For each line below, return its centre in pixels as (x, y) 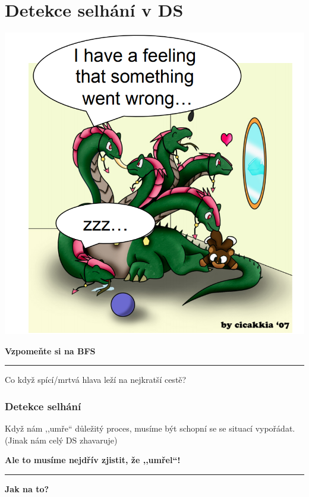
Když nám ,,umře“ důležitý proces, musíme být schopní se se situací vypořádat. (150, 428)
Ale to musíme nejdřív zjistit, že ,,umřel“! (93, 460)
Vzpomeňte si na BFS (50, 350)
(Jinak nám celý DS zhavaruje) (61, 440)
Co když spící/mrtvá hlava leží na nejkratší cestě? (96, 380)
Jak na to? (27, 488)
